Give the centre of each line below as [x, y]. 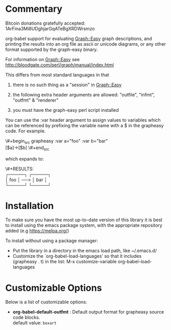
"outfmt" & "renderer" [35, 100]
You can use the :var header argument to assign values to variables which [83, 120]
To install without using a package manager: [52, 241]
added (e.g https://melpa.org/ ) [37, 231]
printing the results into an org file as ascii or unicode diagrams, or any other [86, 44]
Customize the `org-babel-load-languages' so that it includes [77, 256]
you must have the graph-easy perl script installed [66, 110]
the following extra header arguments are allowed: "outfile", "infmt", [84, 94]
